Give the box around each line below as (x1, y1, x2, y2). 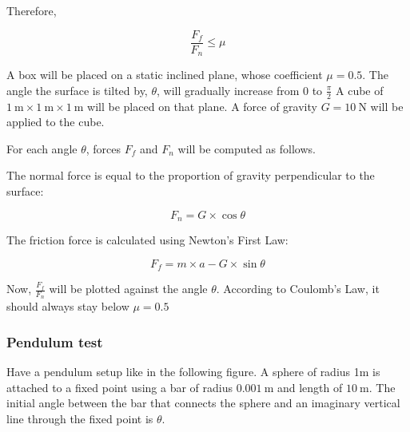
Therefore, (6, 2, 57, 18)
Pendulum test (6, 331, 103, 351)
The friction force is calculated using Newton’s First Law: (6, 231, 289, 248)
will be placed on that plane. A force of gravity (87, 97, 317, 114)
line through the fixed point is (6, 410, 153, 426)
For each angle (6, 140, 78, 157)
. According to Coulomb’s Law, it (216, 280, 380, 296)
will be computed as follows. (177, 140, 316, 157)
